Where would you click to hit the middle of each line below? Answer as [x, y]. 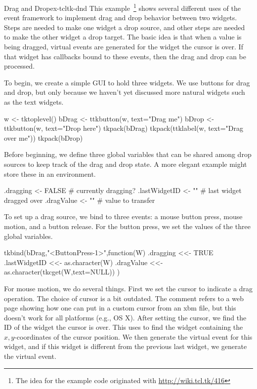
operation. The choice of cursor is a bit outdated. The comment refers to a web [124, 298]
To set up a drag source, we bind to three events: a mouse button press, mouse [123, 216]
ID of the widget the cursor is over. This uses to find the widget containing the [124, 327]
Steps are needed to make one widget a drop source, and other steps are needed [125, 27]
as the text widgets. [34, 102]
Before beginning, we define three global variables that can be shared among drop [128, 154]
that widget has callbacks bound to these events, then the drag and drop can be [125, 56]
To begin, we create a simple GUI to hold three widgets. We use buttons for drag [127, 82]
